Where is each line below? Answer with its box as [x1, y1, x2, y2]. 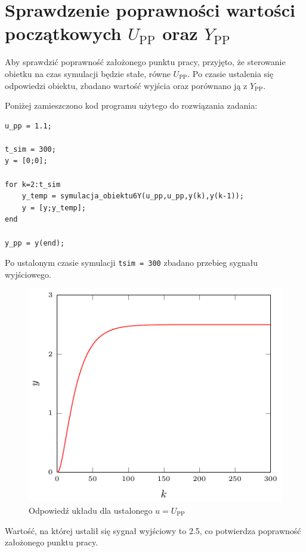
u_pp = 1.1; [5, 121, 52, 130]
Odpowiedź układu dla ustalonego [29, 504, 153, 517]
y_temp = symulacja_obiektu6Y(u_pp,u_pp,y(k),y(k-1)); [21, 192, 244, 201]
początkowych [5, 21, 122, 45]
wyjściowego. [5, 268, 51, 280]
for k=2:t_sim [5, 180, 61, 189]
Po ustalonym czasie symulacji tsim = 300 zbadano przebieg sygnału [5, 256, 258, 269]
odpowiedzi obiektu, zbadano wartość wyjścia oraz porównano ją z [5, 79, 248, 91]
